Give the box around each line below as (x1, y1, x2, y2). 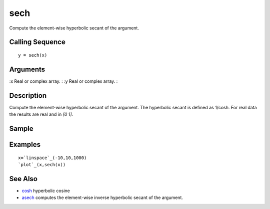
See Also (9, 175, 37, 183)
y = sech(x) (18, 52, 47, 58)
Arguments (9, 65, 45, 73)
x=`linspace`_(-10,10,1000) (18, 155, 87, 161)
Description (9, 91, 47, 100)
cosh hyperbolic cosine (21, 188, 70, 194)
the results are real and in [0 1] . (9, 111, 73, 117)
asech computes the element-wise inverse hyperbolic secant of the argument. (21, 195, 183, 201)
